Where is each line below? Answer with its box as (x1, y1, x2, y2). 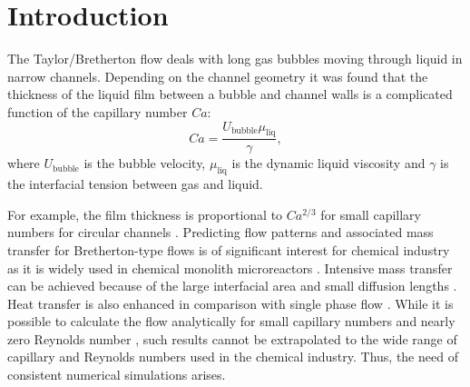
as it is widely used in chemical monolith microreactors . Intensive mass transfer (7, 258, 453, 277)
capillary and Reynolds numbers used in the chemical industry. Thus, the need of (7, 347, 458, 366)
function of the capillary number (7, 102, 188, 121)
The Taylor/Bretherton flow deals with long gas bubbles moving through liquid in (7, 49, 463, 68)
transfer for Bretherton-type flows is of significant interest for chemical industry (7, 240, 450, 259)
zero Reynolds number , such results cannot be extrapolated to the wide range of (7, 329, 457, 348)
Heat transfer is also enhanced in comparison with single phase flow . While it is (7, 293, 454, 313)
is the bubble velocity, (83, 154, 206, 173)
